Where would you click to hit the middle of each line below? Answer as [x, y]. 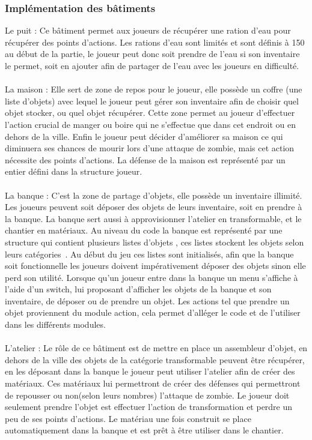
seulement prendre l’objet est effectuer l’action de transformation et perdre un [149, 407]
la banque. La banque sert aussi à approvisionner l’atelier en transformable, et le [153, 218]
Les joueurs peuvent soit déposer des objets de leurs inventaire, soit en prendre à [154, 207]
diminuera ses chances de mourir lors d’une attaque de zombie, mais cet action [150, 148]
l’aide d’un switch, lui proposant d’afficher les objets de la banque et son [138, 289]
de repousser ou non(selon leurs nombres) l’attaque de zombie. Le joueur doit [147, 395]
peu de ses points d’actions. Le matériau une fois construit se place [128, 418]
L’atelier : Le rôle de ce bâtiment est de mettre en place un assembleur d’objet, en [156, 348]
